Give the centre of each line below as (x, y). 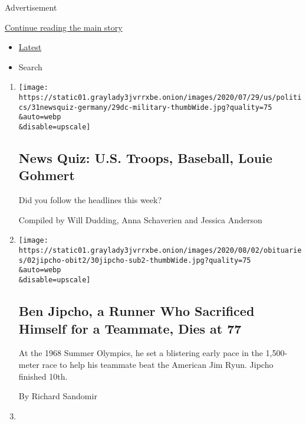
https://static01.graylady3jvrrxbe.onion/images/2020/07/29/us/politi (160, 98)
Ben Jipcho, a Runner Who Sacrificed (136, 311)
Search (30, 66)
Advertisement (31, 7)
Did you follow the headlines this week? (90, 200)
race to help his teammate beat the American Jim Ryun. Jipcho (158, 364)
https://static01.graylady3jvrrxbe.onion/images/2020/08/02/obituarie (160, 251)
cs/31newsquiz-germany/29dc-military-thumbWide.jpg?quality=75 (145, 107)
